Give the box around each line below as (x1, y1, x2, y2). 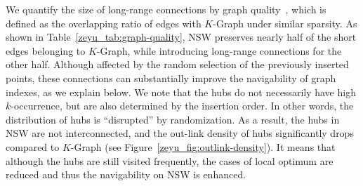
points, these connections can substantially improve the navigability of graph (6, 70, 336, 85)
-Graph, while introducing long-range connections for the (96, 43, 342, 58)
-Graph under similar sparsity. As (213, 15, 357, 30)
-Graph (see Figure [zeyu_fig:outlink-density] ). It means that (70, 139, 336, 154)
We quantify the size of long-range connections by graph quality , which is (6, 2, 326, 16)
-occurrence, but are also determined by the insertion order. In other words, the (11, 98, 354, 113)
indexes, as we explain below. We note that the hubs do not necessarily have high (6, 84, 356, 99)
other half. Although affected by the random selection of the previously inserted (6, 57, 349, 72)
